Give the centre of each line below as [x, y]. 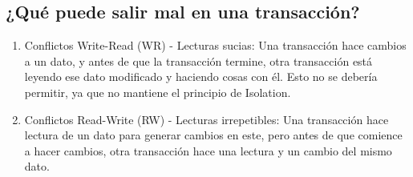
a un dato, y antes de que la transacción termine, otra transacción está [198, 60]
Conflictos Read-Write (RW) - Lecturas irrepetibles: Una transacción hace [206, 119]
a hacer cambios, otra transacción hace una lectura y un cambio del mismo [208, 150]
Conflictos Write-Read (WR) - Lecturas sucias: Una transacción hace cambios [215, 45]
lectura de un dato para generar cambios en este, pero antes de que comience [213, 135]
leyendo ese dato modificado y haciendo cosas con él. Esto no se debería [201, 76]
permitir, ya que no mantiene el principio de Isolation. [158, 92]
